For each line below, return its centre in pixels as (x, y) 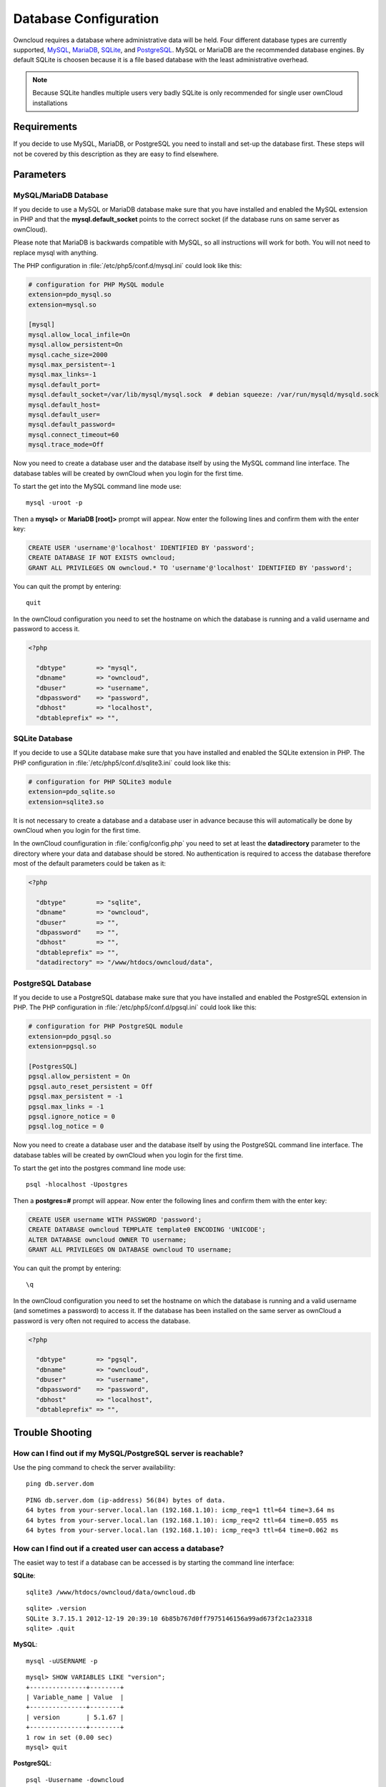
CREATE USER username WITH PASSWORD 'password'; (115, 1219)
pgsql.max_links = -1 (66, 1107)
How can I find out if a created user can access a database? (119, 1548)
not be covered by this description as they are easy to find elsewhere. (116, 154)
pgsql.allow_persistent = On (79, 1076)
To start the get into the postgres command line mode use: (99, 1168)
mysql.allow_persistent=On (75, 345)
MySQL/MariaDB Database (61, 195)
